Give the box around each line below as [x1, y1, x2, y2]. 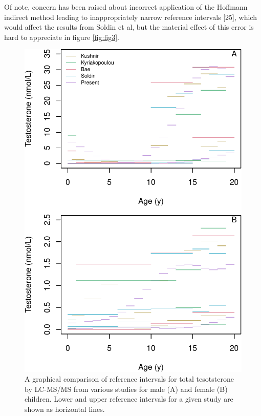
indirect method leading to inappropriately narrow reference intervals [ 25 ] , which [4, 11, 257, 22]
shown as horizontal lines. [25, 403, 105, 414]
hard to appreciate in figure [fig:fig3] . [4, 31, 119, 42]
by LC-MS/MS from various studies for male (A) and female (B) [25, 383, 228, 394]
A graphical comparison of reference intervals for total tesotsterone [25, 373, 234, 384]
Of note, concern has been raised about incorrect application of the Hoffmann [4, 2, 248, 12]
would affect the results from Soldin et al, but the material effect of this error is [4, 22, 254, 32]
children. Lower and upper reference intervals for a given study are [25, 393, 233, 404]
